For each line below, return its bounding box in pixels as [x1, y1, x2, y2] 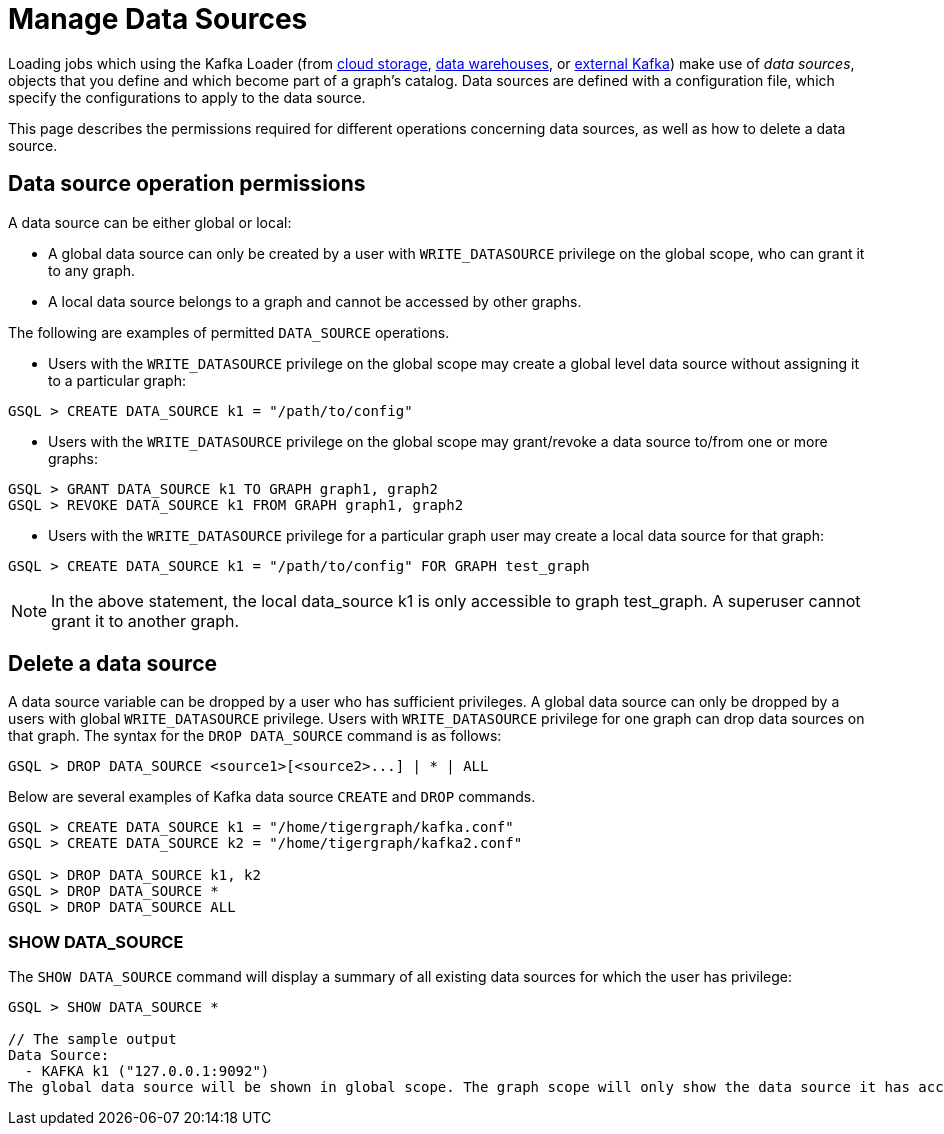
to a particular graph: [48, 371, 186, 389]
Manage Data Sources [8, 2, 308, 36]
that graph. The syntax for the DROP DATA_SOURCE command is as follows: [8, 727, 502, 745]
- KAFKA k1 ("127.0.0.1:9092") [24, 1063, 270, 1080]
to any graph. [48, 261, 136, 279]
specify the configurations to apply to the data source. [8, 88, 366, 106]
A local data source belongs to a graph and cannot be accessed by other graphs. [48, 292, 582, 310]
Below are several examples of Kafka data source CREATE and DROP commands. [8, 788, 536, 806]
